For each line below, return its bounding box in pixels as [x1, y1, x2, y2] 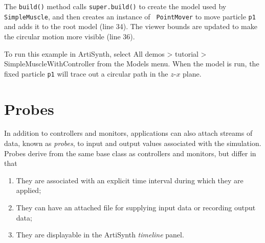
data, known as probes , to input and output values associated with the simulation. [4, 138, 261, 149]
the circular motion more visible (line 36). [4, 31, 135, 41]
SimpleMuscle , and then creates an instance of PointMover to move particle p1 [4, 11, 256, 21]
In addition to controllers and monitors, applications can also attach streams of [4, 128, 253, 138]
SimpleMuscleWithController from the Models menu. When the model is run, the [4, 58, 259, 69]
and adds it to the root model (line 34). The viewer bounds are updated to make [4, 21, 257, 32]
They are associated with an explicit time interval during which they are [16, 175, 244, 185]
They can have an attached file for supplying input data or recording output [16, 202, 256, 213]
